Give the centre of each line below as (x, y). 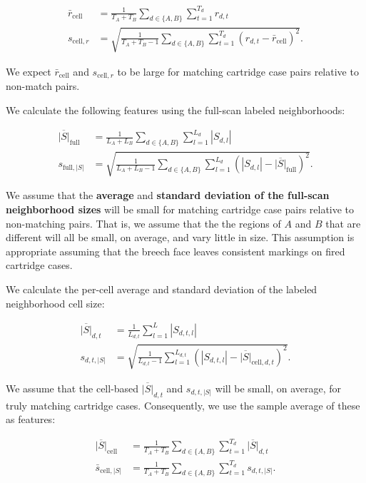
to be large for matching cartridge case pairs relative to (238, 71)
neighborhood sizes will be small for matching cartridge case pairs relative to (180, 209)
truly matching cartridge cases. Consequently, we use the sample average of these (183, 405)
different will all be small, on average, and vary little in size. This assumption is (180, 237)
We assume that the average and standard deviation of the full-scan (168, 195)
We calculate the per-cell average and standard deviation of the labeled (162, 289)
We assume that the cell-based (72, 388)
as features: (31, 419)
